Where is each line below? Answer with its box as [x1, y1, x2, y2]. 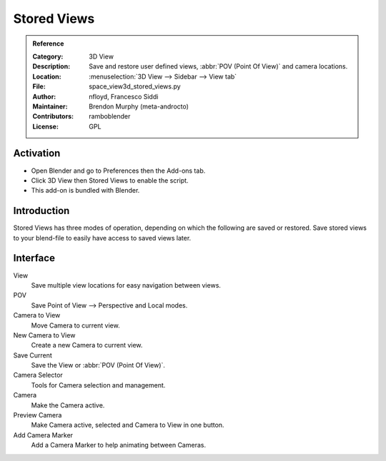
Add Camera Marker [13, 430, 74, 439]
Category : [32, 52, 64, 61]
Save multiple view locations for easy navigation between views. [31, 280, 222, 289]
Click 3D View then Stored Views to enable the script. [31, 176, 189, 185]
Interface [13, 252, 55, 264]
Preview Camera [13, 411, 62, 420]
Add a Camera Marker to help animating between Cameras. [31, 441, 207, 450]
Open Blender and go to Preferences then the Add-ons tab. [31, 166, 206, 175]
